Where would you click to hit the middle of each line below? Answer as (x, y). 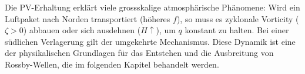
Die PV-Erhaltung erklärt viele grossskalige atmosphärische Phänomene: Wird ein (152, 7)
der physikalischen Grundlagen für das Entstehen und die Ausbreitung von (139, 53)
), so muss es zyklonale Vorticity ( (238, 18)
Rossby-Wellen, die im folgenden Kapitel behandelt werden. (112, 64)
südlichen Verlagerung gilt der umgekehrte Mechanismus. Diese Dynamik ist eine (150, 41)
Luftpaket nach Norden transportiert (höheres (88, 18)
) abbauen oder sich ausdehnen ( (82, 30)
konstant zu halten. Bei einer (237, 30)
